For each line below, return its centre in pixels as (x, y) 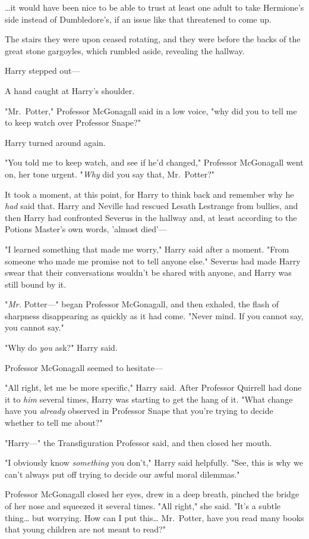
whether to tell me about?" (54, 423)
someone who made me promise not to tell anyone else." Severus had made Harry (153, 261)
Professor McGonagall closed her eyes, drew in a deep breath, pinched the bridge (152, 494)
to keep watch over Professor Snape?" (73, 122)
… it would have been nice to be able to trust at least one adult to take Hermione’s (154, 7)
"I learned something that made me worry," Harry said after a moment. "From (147, 249)
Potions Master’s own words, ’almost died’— (86, 229)
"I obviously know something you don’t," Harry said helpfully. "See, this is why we (154, 462)
